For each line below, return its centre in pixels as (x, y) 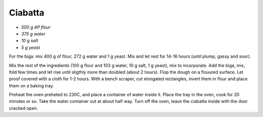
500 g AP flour (36, 27)
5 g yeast (30, 47)
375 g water (33, 33)
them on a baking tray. (31, 85)
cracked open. (24, 108)
